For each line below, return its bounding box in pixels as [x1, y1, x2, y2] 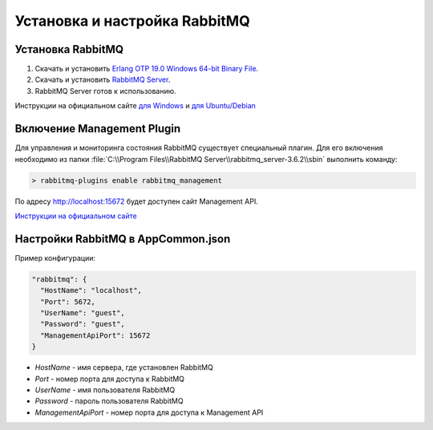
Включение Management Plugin [14, 122, 181, 136]
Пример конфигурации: [14, 253, 96, 262]
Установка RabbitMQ [14, 43, 124, 56]
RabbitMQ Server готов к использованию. [34, 86, 176, 95]
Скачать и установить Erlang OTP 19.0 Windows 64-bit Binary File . [34, 64, 259, 74]
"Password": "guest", [40, 319, 126, 329]
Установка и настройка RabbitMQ [14, 12, 250, 30]
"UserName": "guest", [40, 308, 126, 317]
